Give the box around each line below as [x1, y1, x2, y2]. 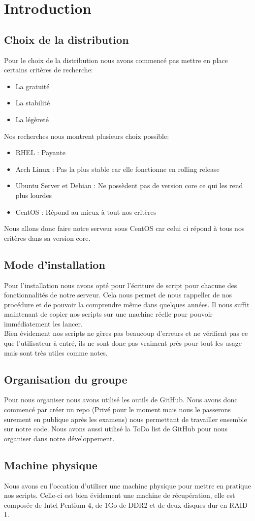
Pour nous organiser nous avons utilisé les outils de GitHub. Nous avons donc [4, 394, 238, 405]
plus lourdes [15, 190, 52, 200]
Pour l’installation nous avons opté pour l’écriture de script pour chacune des [4, 280, 237, 290]
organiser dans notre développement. [4, 433, 115, 443]
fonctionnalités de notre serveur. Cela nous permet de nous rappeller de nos [4, 290, 232, 300]
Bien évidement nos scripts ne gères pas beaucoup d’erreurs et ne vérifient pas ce [4, 328, 248, 338]
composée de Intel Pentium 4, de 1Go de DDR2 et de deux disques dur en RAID [4, 499, 248, 510]
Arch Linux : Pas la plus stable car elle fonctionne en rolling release [15, 163, 220, 174]
